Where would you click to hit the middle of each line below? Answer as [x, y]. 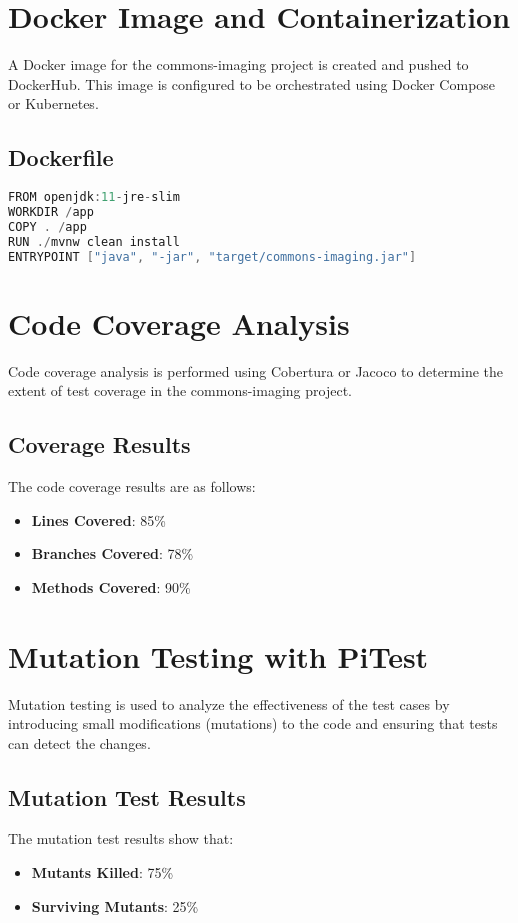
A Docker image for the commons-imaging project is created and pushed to [238, 64]
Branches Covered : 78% [112, 553]
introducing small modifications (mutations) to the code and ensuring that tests [253, 723]
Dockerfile [61, 157]
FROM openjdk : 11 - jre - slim [94, 197]
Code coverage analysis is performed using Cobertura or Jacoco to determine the [256, 370]
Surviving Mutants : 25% [115, 905]
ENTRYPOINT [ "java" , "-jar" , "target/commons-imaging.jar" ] [212, 256]
